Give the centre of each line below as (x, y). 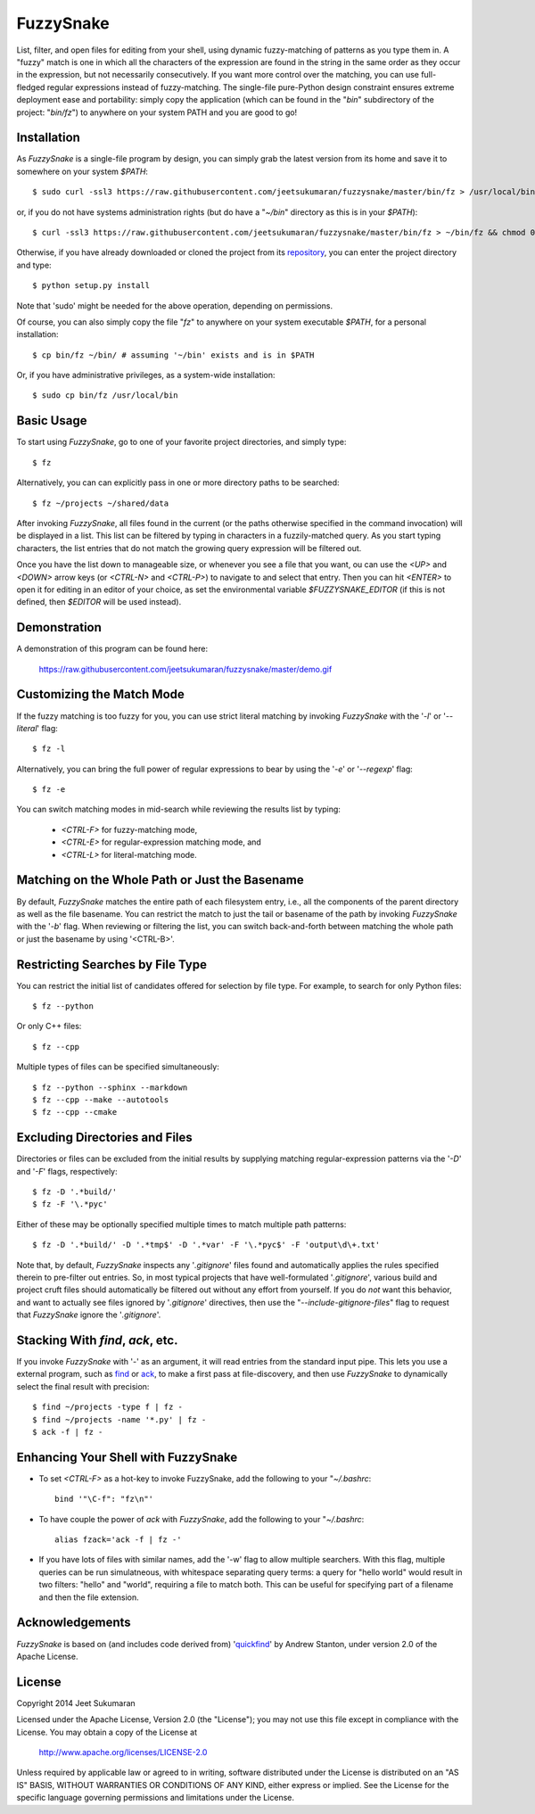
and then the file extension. (89, 1597)
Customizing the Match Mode (100, 694)
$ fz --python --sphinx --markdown (110, 1087)
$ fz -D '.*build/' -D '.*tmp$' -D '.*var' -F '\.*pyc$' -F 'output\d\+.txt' (206, 1245)
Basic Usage (52, 421)
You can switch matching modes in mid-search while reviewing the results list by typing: (178, 809)
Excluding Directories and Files (105, 1138)
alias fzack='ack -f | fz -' (118, 1540)
